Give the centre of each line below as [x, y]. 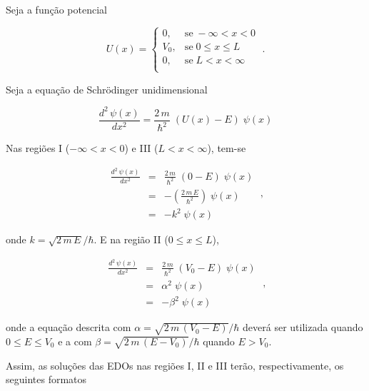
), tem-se [227, 148]
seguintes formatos [46, 379]
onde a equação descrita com [69, 327]
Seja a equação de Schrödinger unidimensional [107, 89]
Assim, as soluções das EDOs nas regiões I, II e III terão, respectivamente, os [175, 365]
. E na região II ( [131, 239]
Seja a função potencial [56, 9]
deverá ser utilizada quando [303, 327]
